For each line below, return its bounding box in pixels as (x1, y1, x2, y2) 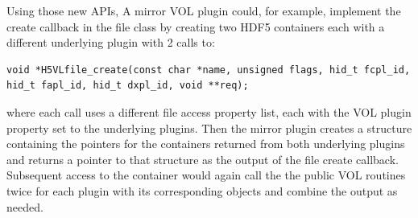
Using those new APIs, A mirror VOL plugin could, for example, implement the (6, 2, 401, 19)
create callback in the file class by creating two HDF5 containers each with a (6, 18, 385, 35)
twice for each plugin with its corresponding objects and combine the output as (6, 182, 398, 199)
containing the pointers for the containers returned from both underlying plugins (6, 135, 405, 152)
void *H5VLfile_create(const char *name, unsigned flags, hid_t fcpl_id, (6, 64, 411, 76)
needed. (6, 198, 43, 215)
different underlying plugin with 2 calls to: (6, 34, 215, 51)
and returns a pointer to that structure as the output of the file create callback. (6, 150, 399, 167)
